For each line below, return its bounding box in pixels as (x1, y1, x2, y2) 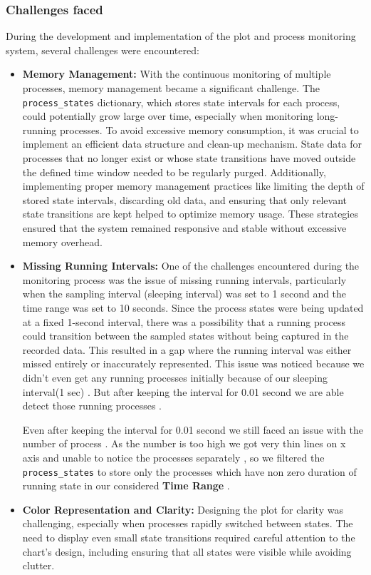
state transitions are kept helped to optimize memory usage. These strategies (22, 206, 358, 221)
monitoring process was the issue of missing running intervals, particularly (22, 272, 347, 287)
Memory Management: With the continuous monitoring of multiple (22, 66, 331, 81)
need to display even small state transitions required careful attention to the (22, 529, 355, 544)
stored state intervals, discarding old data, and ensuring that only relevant (22, 192, 348, 207)
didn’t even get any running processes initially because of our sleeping (22, 370, 328, 385)
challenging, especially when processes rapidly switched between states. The (22, 516, 353, 531)
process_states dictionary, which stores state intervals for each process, (22, 94, 340, 109)
